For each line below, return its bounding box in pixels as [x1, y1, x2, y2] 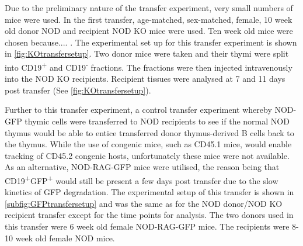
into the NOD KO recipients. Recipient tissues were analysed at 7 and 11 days [5, 72, 285, 85]
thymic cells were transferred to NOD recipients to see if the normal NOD [25, 115, 290, 127]
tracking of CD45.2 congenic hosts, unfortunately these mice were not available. [5, 149, 290, 161]
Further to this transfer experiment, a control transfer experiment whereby [5, 103, 272, 116]
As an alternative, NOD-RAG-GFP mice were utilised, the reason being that [5, 161, 280, 173]
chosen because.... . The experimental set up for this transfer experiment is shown [5, 36, 297, 48]
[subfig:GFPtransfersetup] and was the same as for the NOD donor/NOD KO [5, 197, 283, 209]
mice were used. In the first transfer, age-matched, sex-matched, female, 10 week [5, 13, 292, 25]
